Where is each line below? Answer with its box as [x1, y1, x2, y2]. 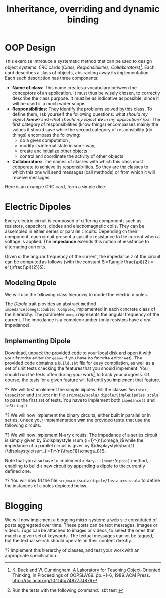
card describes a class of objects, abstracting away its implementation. [5, 69, 150, 75]
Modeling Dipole [5, 278, 57, 287]
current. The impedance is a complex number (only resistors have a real [5, 317, 152, 323]
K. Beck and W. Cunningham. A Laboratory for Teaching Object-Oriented [12, 567, 161, 573]
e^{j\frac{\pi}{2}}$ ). [5, 264, 45, 270]
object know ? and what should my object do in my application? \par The [12, 116, 161, 122]
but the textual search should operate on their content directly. [5, 538, 132, 543]
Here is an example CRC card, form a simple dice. [5, 183, 107, 189]
